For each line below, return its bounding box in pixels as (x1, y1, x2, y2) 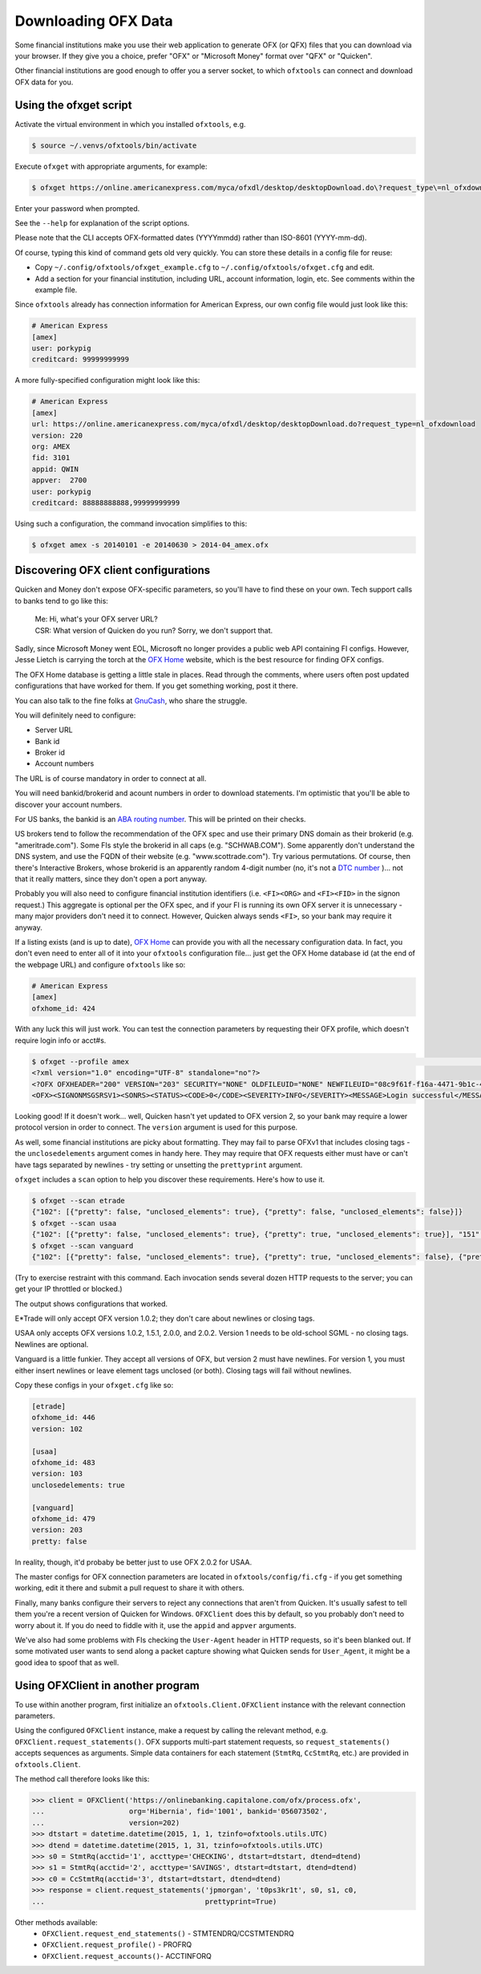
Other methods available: (14, 1917, 98, 1927)
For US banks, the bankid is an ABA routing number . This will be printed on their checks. (14, 815, 306, 824)
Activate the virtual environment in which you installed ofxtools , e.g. (14, 119, 246, 128)
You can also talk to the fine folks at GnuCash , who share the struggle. (14, 695, 248, 706)
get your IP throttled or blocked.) (14, 1284, 123, 1294)
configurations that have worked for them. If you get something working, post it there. (14, 681, 298, 690)
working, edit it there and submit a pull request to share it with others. (14, 1583, 245, 1593)
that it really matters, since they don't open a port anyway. (14, 874, 208, 883)
